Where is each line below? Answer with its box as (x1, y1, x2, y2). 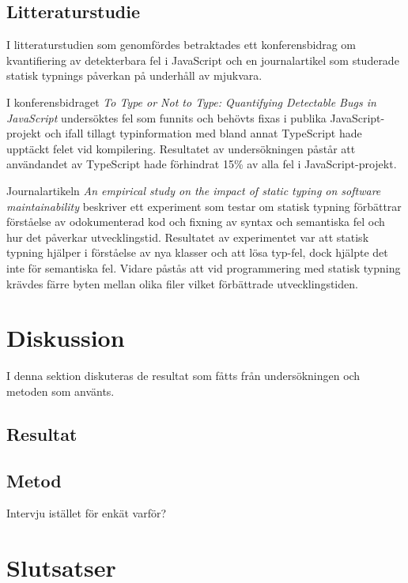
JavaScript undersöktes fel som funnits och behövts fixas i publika (6, 109, 327, 126)
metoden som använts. (6, 382, 115, 399)
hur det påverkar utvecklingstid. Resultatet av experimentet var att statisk (6, 228, 369, 245)
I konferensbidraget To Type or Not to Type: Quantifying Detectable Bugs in (6, 93, 376, 110)
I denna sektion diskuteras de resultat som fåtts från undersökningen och (6, 367, 361, 384)
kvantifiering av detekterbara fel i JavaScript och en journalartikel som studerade (6, 51, 399, 68)
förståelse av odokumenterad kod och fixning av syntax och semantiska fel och (6, 213, 385, 230)
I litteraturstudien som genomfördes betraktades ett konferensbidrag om (6, 36, 357, 53)
